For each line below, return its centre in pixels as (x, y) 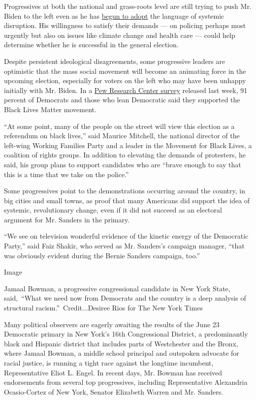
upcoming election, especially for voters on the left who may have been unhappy (125, 80)
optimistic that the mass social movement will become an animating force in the (125, 71)
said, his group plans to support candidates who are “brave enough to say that (123, 164)
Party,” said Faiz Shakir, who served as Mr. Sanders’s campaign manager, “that (124, 246)
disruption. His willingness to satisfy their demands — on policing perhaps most (125, 25)
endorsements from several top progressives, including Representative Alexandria (126, 382)
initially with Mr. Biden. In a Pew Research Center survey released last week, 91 (126, 90)
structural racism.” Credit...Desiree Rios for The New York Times (103, 308)
